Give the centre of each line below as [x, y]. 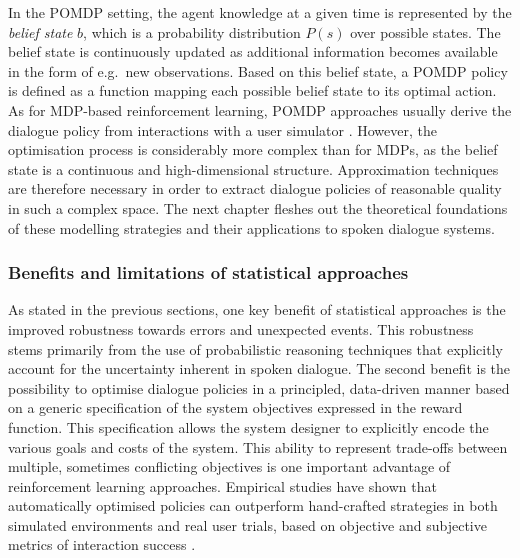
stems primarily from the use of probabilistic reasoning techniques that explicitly [255, 348]
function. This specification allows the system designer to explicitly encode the [248, 426]
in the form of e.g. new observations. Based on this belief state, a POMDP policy [258, 70]
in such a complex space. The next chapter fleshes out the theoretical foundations [258, 207]
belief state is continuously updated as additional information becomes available [253, 51]
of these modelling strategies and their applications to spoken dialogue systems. [251, 227]
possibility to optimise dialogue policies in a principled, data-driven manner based [259, 387]
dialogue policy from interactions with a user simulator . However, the [222, 129]
